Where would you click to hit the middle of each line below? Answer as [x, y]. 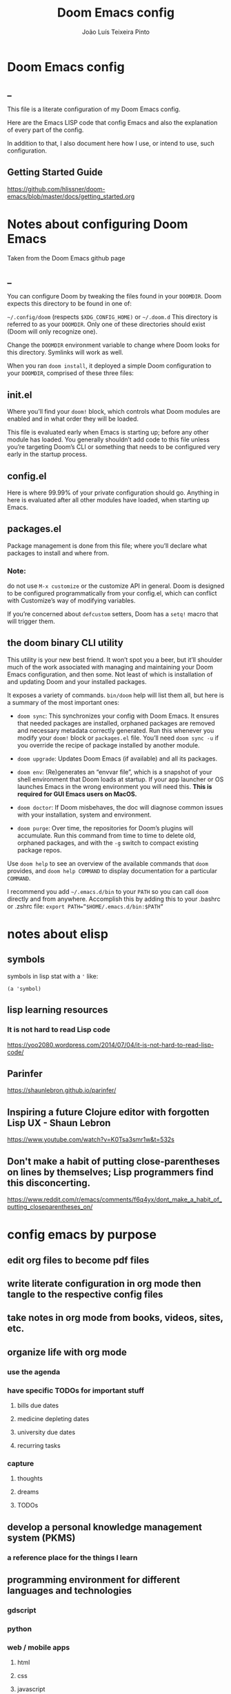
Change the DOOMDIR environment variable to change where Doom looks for [113, 345]
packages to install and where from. [58, 553]
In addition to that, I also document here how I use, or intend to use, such [111, 143]
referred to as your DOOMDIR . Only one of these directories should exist [106, 324]
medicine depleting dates [53, 1418]
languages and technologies [70, 1590]
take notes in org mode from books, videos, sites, [115, 1318]
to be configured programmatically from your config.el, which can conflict [112, 593]
